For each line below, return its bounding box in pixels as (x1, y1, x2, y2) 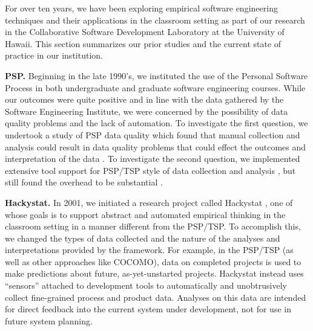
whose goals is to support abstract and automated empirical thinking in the (5, 208, 286, 220)
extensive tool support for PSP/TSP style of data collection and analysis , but (5, 164, 296, 176)
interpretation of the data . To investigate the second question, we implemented (5, 152, 300, 165)
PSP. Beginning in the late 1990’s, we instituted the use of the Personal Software (5, 69, 308, 82)
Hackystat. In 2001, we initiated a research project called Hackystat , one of (5, 196, 293, 208)
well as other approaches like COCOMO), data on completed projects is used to (5, 255, 301, 268)
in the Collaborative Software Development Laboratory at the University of (5, 25, 285, 38)
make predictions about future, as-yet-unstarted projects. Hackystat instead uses (5, 267, 304, 280)
